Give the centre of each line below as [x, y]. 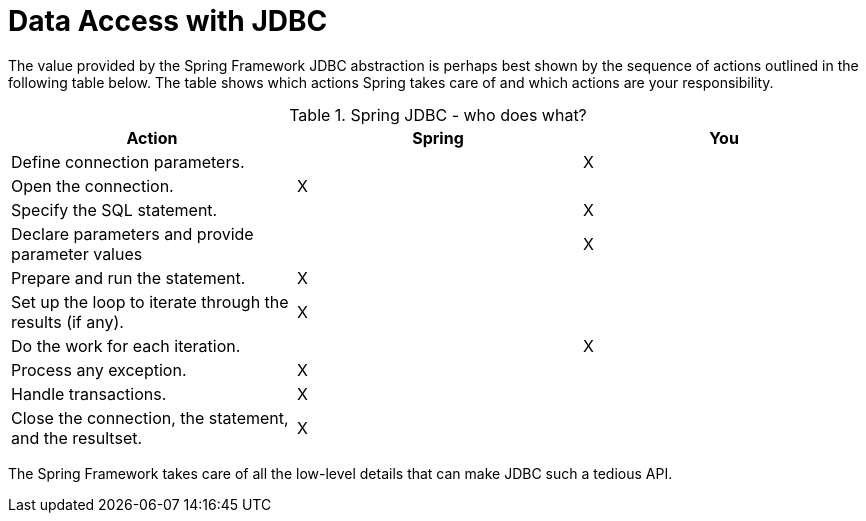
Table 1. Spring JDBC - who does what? [438, 114]
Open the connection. [92, 185]
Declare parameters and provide [132, 233]
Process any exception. [99, 369]
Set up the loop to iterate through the [150, 301]
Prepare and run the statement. [128, 277]
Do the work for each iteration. [126, 345]
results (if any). [67, 321]
